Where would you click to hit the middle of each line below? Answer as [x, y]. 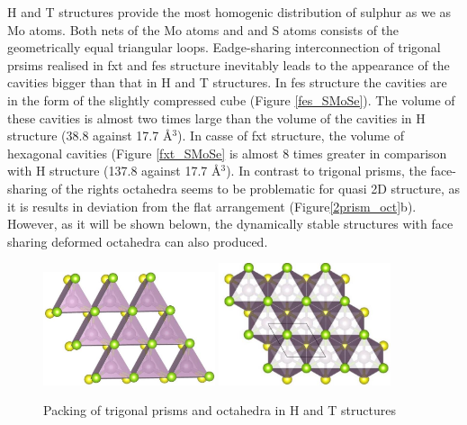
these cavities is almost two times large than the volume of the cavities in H [216, 118]
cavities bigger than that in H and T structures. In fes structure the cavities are [227, 82]
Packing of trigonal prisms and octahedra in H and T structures [220, 410]
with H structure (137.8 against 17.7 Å [114, 171]
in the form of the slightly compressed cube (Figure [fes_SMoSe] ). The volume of [231, 99]
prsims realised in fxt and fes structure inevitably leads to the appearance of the [229, 64]
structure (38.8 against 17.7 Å [90, 136]
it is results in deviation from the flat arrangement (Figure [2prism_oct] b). [212, 206]
